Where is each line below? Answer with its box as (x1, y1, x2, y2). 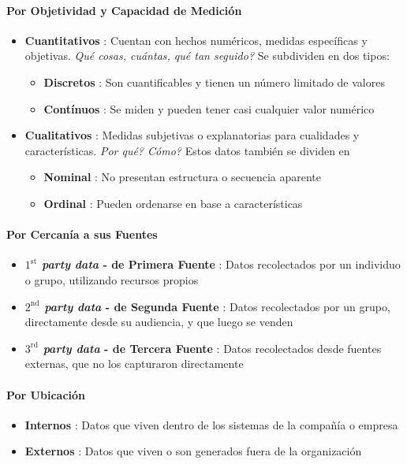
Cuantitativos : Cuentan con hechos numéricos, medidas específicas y (24, 32, 368, 48)
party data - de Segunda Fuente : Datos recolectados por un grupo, (44, 298, 390, 314)
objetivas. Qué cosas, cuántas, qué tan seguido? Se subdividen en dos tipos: (24, 47, 390, 64)
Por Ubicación (6, 386, 86, 403)
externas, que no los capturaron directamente (24, 355, 244, 372)
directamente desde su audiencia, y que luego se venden (24, 314, 293, 330)
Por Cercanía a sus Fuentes (6, 226, 158, 243)
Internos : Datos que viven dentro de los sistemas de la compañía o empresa (24, 416, 398, 432)
